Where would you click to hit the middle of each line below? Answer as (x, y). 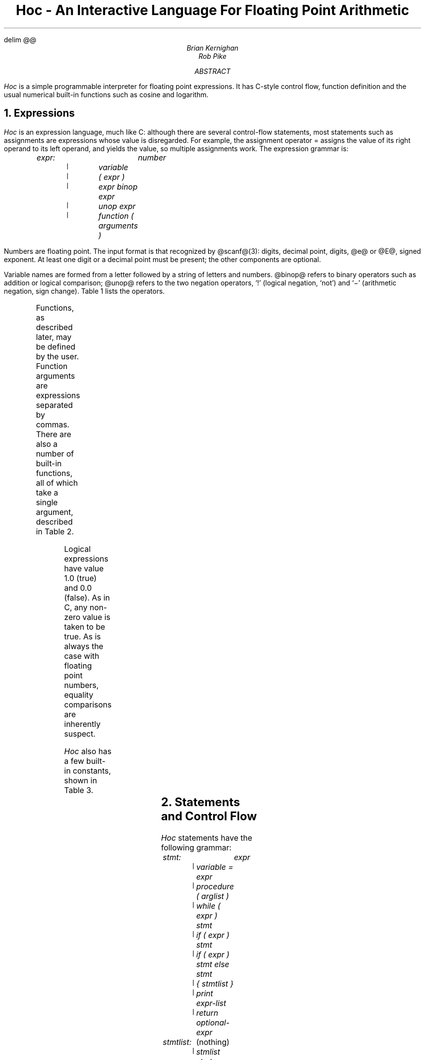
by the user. (57, 356)
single (47, 502)
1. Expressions (40, 113)
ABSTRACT (212, 71)
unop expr (117, 206)
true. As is (82, 636)
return (207, 1013)
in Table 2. (55, 531)
